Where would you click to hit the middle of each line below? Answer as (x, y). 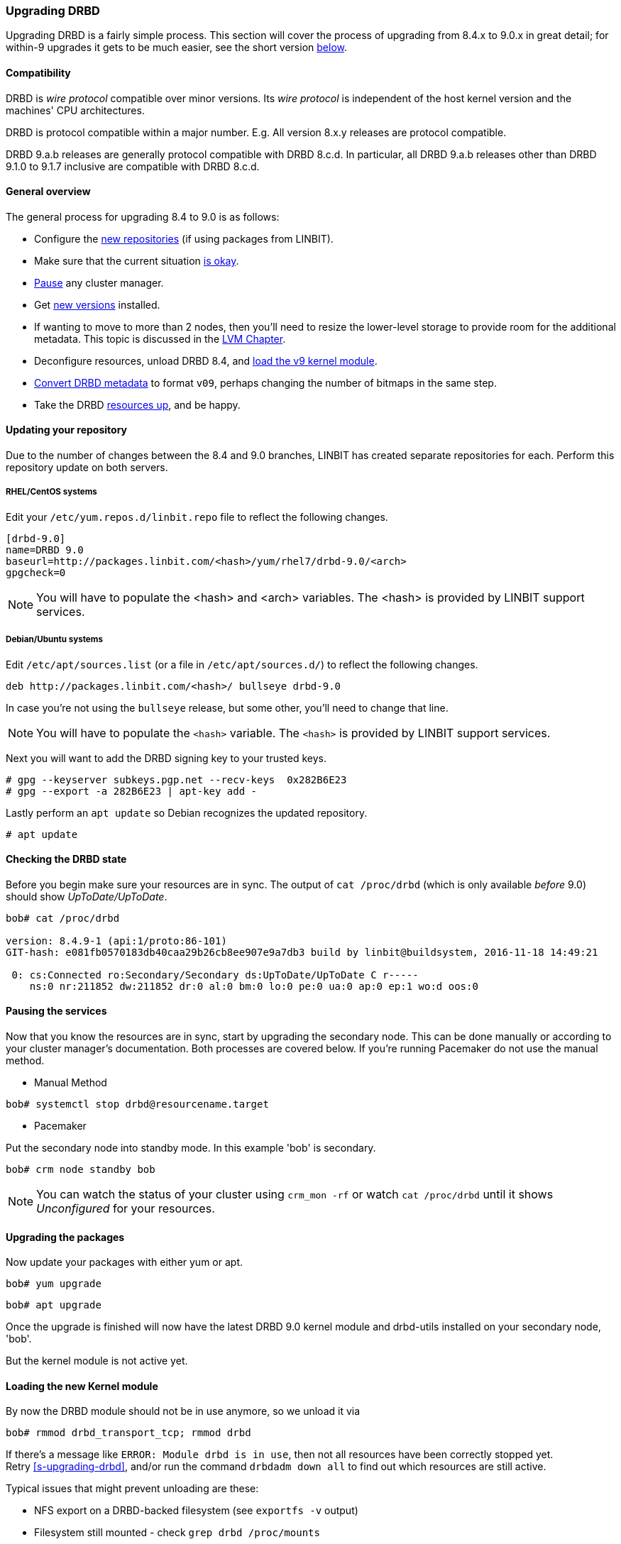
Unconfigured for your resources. (126, 1209)
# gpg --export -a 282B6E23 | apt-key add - (132, 791)
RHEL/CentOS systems (51, 492)
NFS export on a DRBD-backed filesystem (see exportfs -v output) (196, 1511)
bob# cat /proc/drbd (63, 918)
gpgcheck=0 (36, 572)
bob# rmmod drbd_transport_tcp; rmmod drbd (128, 1433)
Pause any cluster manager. (99, 282)
